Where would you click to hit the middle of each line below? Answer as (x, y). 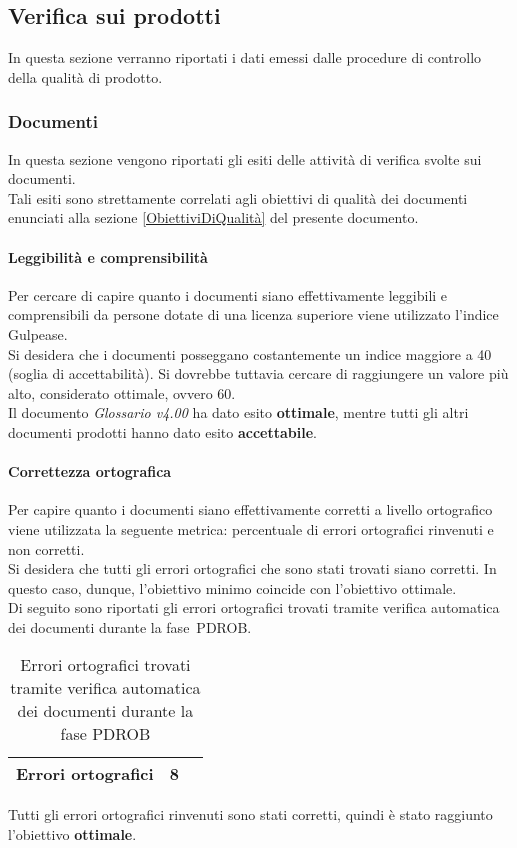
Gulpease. (38, 333)
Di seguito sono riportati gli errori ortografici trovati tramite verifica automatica (254, 607)
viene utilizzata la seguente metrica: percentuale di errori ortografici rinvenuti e (251, 528)
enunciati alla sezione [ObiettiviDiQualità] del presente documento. (213, 217)
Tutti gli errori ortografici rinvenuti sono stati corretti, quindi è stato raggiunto (250, 814)
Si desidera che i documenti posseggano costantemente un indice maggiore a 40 (250, 353)
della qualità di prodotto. (85, 76)
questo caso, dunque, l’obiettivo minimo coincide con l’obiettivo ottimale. (232, 587)
